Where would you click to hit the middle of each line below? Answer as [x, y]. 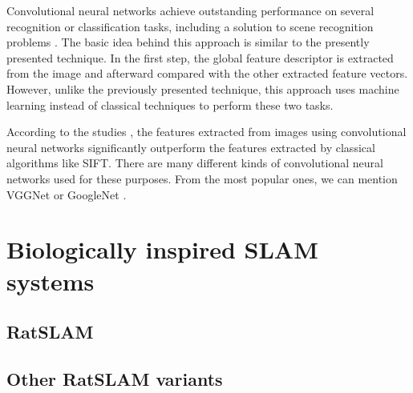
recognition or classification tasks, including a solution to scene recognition [190, 26]
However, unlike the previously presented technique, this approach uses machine [203, 88]
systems [51, 281]
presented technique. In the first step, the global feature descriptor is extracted [200, 57]
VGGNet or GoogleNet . [67, 194]
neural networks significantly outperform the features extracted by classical [191, 147]
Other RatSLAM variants [115, 378]
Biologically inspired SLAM [162, 249]
